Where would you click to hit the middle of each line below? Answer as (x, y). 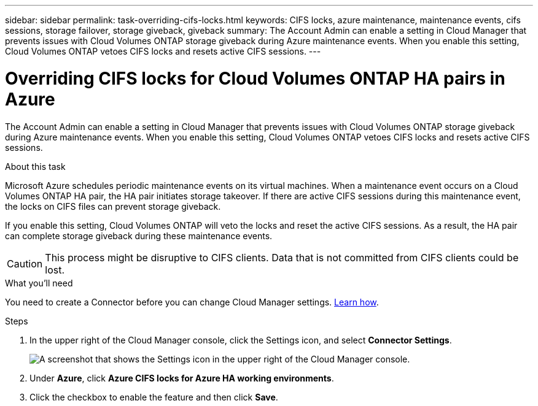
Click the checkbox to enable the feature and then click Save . (154, 397)
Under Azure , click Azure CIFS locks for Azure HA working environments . (182, 378)
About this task (35, 166)
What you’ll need (39, 283)
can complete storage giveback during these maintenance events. (139, 236)
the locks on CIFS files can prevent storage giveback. (113, 206)
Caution (25, 263)
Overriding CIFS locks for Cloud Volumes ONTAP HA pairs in (255, 78)
